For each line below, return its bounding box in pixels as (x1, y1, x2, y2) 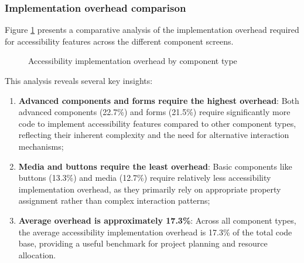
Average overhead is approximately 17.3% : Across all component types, (18, 214, 296, 226)
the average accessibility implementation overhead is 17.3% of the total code (18, 225, 292, 238)
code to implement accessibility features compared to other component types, (18, 117, 296, 129)
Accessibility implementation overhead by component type (28, 55, 237, 67)
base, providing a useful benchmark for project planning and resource (18, 237, 268, 249)
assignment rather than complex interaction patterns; (18, 194, 210, 207)
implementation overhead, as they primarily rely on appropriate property (18, 183, 281, 195)
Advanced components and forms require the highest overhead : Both (18, 94, 299, 106)
